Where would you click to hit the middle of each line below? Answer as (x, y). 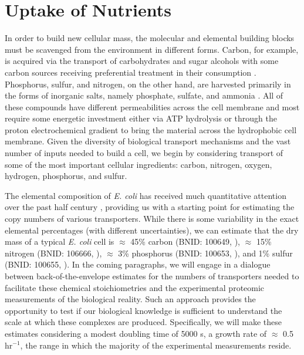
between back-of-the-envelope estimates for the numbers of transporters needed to (152, 276)
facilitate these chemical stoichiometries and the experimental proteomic (135, 287)
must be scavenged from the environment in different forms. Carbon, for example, (152, 49)
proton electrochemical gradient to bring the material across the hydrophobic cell (151, 129)
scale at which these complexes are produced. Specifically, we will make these (143, 322)
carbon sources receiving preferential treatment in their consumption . (131, 72)
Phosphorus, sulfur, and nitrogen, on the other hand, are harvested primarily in (148, 84)
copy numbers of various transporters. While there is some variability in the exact (152, 219)
